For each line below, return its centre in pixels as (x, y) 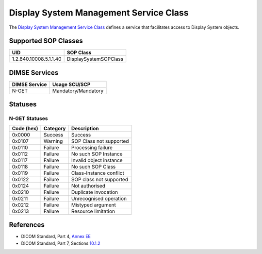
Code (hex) (25, 128)
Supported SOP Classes (46, 41)
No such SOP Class (93, 167)
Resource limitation (93, 211)
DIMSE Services (34, 73)
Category (55, 128)
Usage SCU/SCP (71, 84)
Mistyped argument (93, 205)
